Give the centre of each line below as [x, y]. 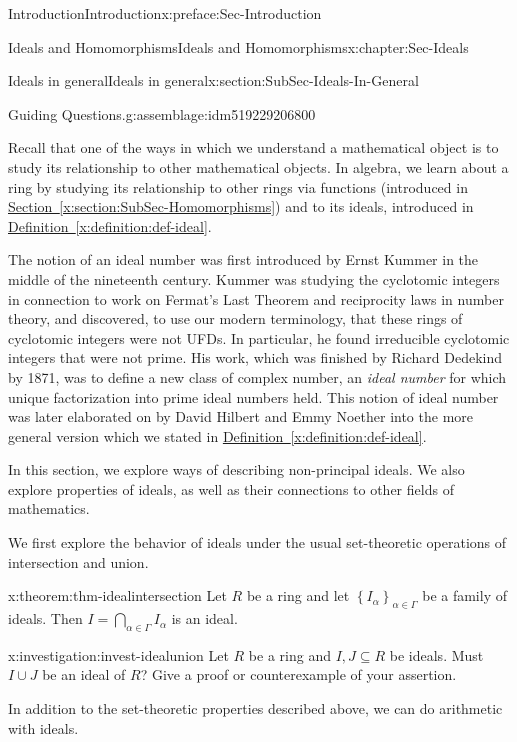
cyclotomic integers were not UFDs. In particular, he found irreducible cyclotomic [259, 337]
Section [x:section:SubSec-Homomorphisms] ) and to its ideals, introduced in [241, 206]
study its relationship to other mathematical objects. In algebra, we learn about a [258, 166]
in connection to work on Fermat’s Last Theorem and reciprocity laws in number [256, 298]
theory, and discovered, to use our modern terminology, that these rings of [235, 318]
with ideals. [43, 727]
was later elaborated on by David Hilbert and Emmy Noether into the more [240, 416]
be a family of [464, 595]
